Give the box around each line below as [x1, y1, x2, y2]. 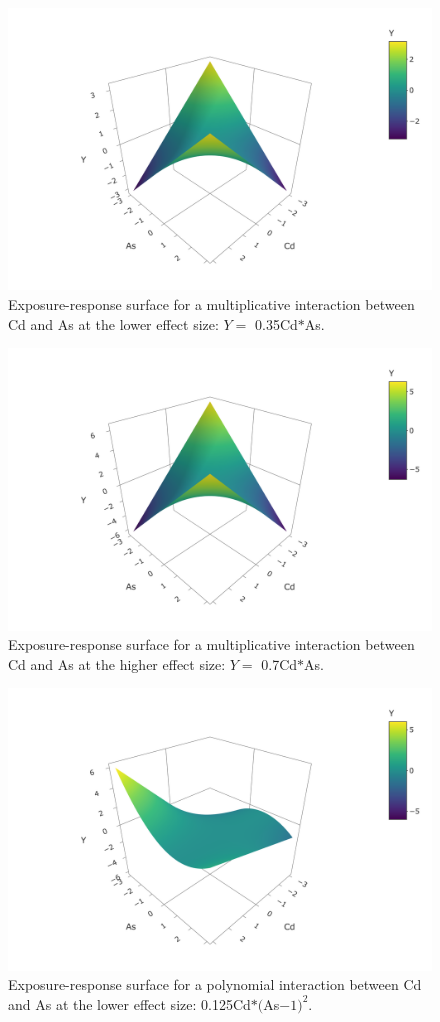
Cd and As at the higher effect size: [8, 653, 226, 674]
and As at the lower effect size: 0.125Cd [8, 993, 251, 1014]
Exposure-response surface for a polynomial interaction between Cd [8, 974, 422, 995]
